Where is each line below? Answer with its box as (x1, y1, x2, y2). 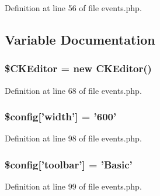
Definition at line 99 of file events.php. (5, 180, 142, 192)
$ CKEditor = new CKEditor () (5, 61, 152, 76)
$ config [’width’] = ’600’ (5, 109, 117, 124)
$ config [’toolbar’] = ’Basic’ (5, 157, 133, 171)
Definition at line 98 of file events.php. (5, 132, 142, 144)
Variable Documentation (5, 30, 155, 48)
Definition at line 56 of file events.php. (5, 2, 142, 13)
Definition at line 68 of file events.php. (5, 84, 142, 96)
